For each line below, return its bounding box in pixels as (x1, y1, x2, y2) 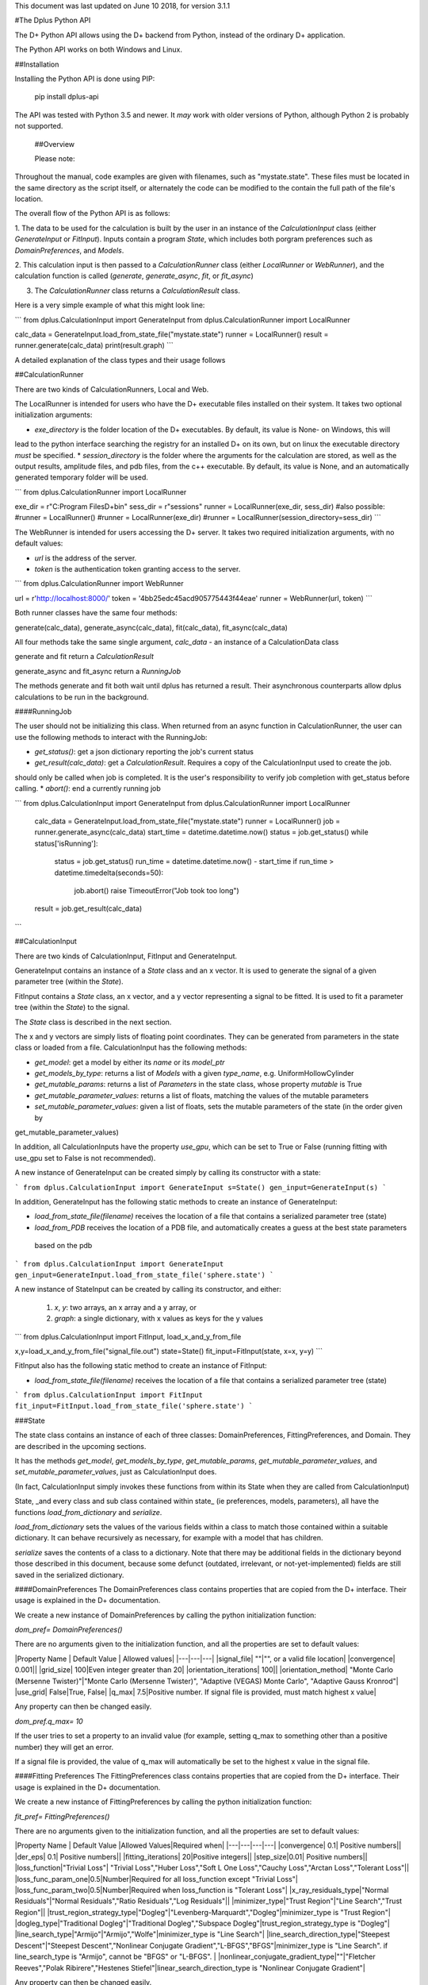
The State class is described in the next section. (14, 1017, 172, 1027)
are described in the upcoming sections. (14, 1441, 147, 1451)
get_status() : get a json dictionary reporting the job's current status (34, 747, 254, 757)
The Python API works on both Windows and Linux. (14, 44, 182, 55)
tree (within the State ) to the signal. (14, 1003, 130, 1012)
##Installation (14, 60, 59, 69)
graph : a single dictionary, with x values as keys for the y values (54, 1314, 263, 1324)
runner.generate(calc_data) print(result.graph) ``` (14, 341, 174, 350)
